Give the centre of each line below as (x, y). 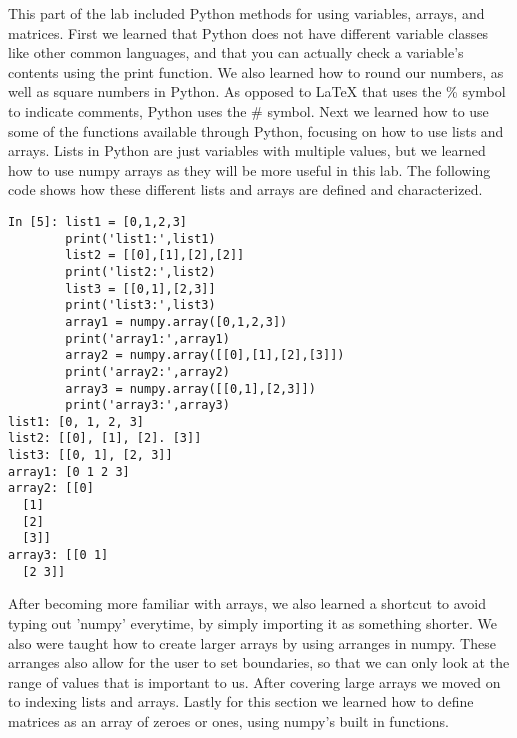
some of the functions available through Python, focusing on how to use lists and (256, 130)
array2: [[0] (51, 488)
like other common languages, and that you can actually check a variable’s (236, 52)
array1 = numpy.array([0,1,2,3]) (176, 321)
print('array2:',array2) (147, 371)
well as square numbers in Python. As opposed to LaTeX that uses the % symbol (257, 91)
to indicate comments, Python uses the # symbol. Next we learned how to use (248, 110)
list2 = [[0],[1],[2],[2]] (155, 255)
